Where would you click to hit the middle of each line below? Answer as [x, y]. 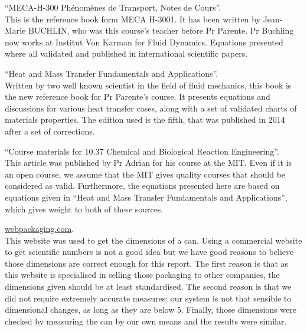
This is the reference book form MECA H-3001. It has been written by [133, 19]
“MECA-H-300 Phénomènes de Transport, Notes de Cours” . [113, 7]
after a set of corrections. [50, 131]
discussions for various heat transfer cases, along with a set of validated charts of [151, 108]
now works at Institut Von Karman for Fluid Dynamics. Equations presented [144, 42]
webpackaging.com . [40, 229]
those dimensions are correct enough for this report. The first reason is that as [147, 263]
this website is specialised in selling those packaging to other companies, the [142, 275]
